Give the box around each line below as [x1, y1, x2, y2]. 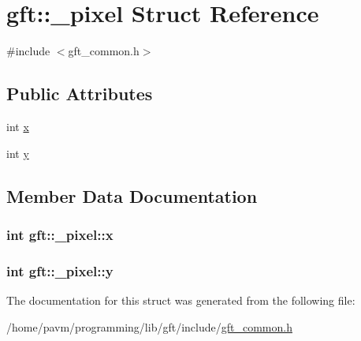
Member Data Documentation [6, 183, 258, 208]
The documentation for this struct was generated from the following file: [6, 291, 355, 308]
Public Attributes [6, 81, 153, 106]
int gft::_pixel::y [6, 260, 114, 280]
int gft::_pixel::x [6, 224, 114, 244]
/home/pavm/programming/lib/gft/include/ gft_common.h [6, 318, 292, 335]
